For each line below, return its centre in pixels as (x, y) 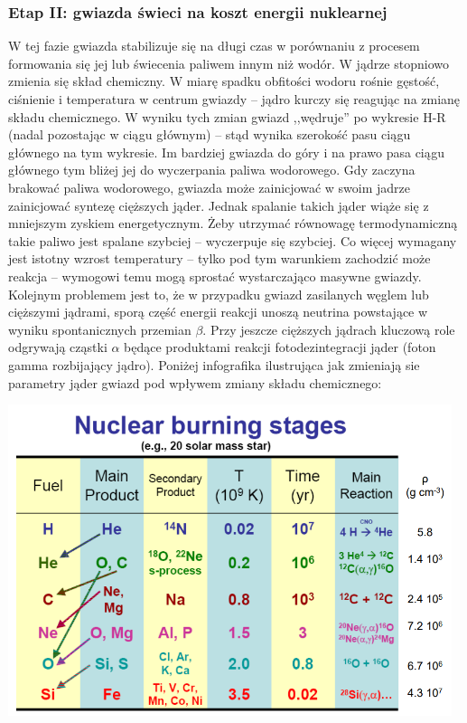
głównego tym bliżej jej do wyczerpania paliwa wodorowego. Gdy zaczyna (212, 170)
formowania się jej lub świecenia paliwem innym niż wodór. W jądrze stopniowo (229, 63)
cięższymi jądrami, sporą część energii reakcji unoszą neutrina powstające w (218, 312)
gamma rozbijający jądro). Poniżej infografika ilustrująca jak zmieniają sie (214, 364)
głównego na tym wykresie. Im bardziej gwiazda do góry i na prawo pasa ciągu (226, 152)
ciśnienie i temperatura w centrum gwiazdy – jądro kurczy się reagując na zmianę (234, 99)
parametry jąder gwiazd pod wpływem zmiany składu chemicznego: (195, 382)
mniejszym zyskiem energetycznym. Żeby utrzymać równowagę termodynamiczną (233, 223)
